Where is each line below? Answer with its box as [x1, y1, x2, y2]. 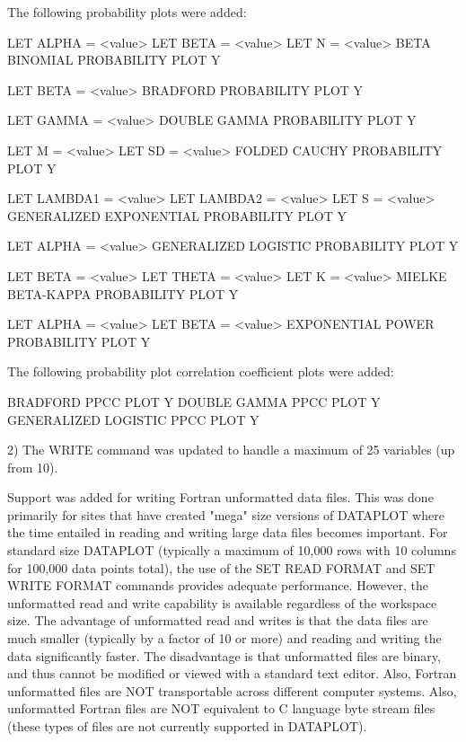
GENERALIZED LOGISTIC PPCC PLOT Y [7, 410, 259, 428]
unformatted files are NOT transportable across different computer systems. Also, [7, 681, 457, 700]
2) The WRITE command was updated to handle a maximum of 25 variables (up [7, 440, 455, 459]
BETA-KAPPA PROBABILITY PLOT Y [7, 284, 239, 303]
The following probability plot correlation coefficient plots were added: [7, 362, 394, 381]
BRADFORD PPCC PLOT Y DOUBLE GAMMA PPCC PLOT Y [7, 392, 381, 411]
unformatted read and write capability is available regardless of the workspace [7, 593, 437, 612]
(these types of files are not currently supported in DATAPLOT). [7, 717, 367, 735]
